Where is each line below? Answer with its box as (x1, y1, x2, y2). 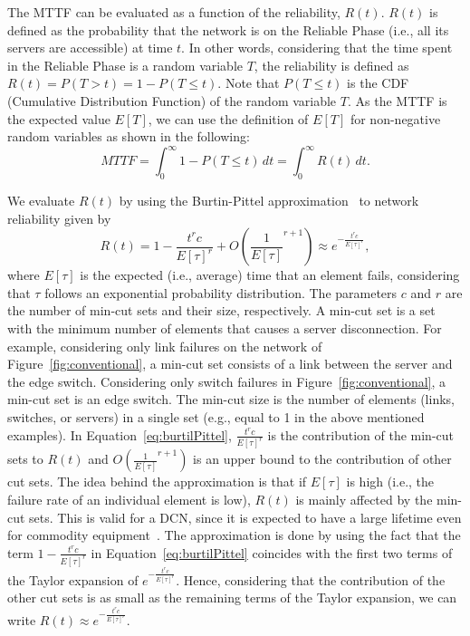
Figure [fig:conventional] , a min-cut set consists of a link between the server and (7, 354, 453, 373)
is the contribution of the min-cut (267, 425, 455, 444)
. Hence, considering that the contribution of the (176, 570, 446, 589)
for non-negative (350, 109, 441, 128)
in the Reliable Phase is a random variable (7, 55, 244, 74)
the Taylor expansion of (7, 570, 139, 589)
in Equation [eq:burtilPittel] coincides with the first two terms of (91, 543, 453, 562)
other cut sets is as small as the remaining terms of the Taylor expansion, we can (7, 588, 457, 607)
